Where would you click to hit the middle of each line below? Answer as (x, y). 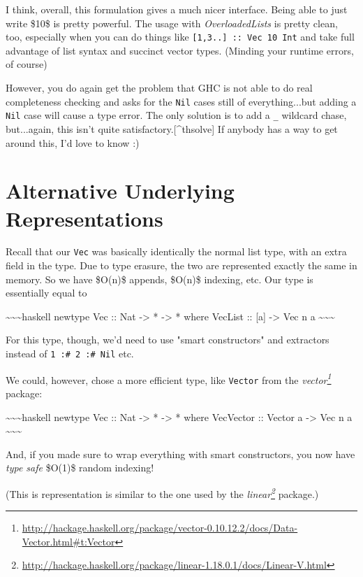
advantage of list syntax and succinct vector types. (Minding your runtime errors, (180, 50)
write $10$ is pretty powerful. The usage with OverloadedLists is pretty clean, (172, 23)
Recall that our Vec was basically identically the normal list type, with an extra (176, 251)
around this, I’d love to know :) (73, 142)
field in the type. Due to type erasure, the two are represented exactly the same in (181, 265)
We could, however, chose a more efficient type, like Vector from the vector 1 (169, 378)
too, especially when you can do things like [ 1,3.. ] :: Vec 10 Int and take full (180, 37)
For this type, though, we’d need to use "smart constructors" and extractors (168, 340)
